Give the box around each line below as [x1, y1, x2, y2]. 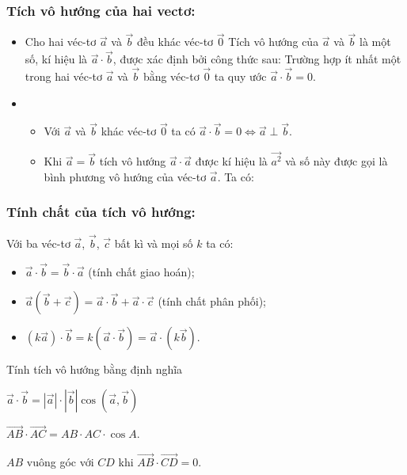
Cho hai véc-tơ [25, 33, 97, 50]
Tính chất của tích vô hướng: [6, 202, 196, 222]
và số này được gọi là [285, 153, 388, 169]
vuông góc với [26, 454, 94, 470]
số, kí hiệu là [25, 51, 88, 67]
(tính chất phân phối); [158, 293, 266, 310]
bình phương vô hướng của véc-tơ [44, 168, 207, 184]
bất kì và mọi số [114, 234, 193, 251]
